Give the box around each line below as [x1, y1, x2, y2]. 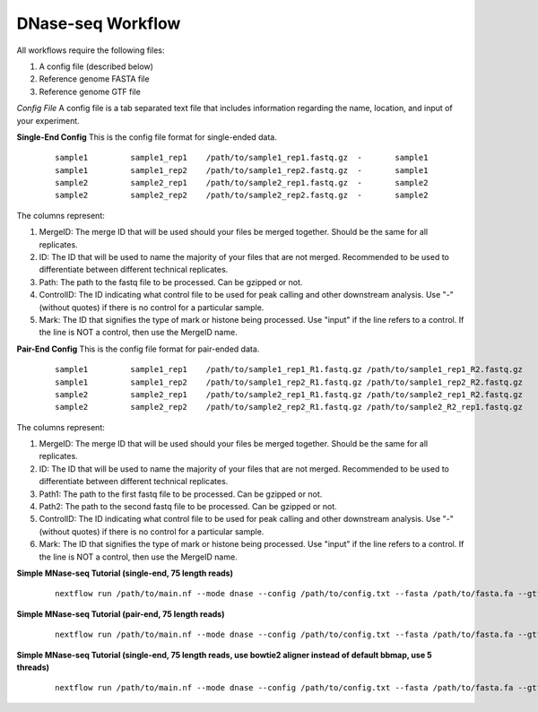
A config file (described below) [39, 61, 154, 72]
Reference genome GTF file [39, 86, 141, 97]
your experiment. [16, 115, 80, 126]
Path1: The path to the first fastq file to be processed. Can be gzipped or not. [39, 489, 323, 499]
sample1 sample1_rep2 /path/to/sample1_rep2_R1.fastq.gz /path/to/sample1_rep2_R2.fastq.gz [55, 377, 524, 387]
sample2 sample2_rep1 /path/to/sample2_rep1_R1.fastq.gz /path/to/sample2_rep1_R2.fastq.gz [55, 389, 524, 399]
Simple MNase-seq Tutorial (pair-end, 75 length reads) [16, 608, 225, 619]
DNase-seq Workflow [16, 13, 181, 33]
